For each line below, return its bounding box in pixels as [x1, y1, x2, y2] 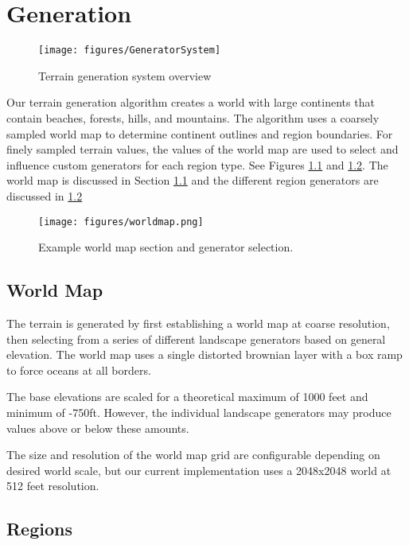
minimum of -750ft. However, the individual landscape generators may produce [6, 403, 391, 420]
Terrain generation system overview [38, 67, 212, 84]
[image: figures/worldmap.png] [38, 216, 204, 228]
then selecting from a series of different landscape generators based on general [6, 330, 386, 347]
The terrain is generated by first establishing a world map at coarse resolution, [6, 314, 390, 331]
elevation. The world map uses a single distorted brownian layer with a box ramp [6, 346, 403, 363]
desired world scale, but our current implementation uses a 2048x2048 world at [6, 461, 391, 478]
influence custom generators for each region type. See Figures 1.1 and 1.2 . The [6, 156, 388, 173]
